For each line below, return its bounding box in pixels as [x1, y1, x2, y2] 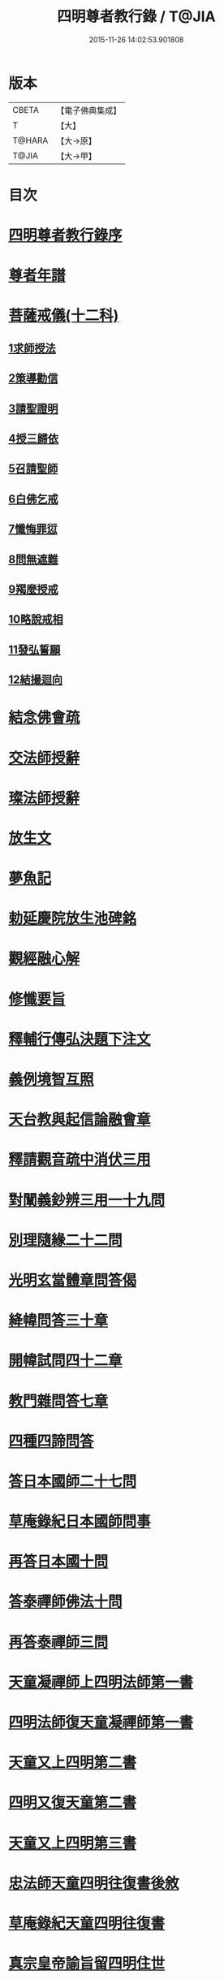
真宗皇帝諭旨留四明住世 [8, 1955, 166, 1973]
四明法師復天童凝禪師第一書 [8, 1713, 194, 1731]
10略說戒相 [8, 612, 63, 626]
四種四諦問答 [8, 1432, 95, 1450]
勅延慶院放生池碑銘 [8, 910, 137, 928]
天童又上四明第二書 [8, 1753, 137, 1772]
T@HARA [12, 135, 49, 146]
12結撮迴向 [8, 673, 63, 687]
